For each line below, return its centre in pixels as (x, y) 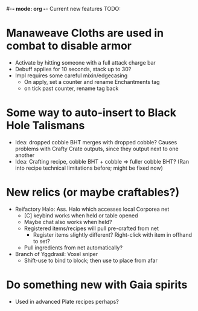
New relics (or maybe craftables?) (93, 192)
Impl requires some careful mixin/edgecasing (71, 75)
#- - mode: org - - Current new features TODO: (63, 9)
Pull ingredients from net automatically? (73, 248)
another (25, 155)
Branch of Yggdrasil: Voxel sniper (56, 254)
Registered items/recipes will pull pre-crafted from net (91, 228)
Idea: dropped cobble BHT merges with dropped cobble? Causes (96, 142)
